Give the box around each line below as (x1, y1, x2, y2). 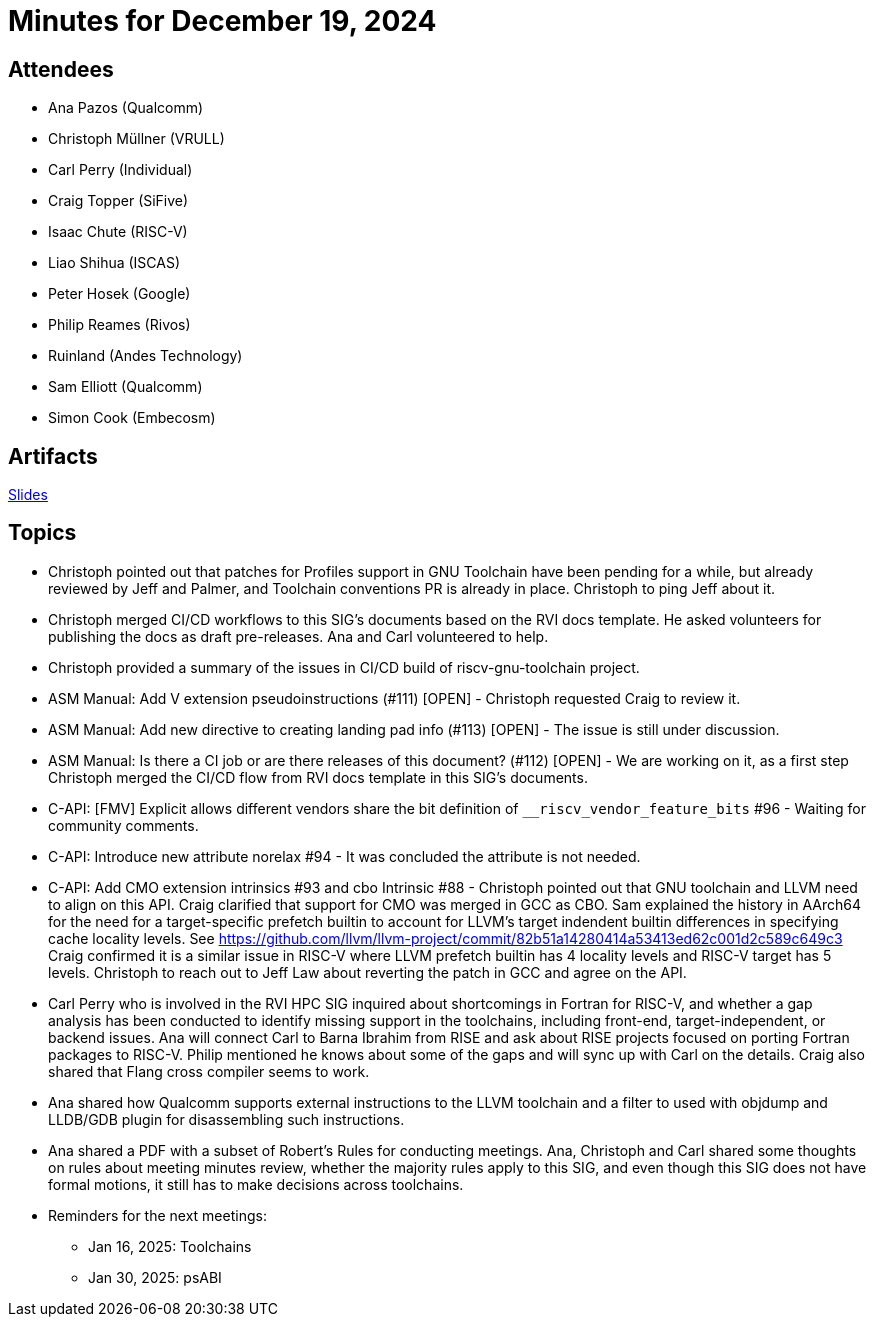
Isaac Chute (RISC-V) (48, 223, 188, 241)
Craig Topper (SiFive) (48, 192, 189, 210)
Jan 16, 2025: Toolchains (88, 1237, 252, 1255)
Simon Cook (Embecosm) (48, 409, 216, 427)
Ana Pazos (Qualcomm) (48, 99, 204, 117)
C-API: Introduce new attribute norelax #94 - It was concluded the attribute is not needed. (48, 847, 641, 865)
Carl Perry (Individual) (48, 161, 193, 179)
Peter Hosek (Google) (48, 285, 191, 303)
